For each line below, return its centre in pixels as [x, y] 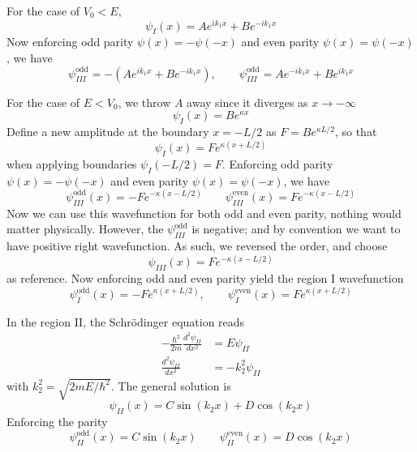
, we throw [144, 102]
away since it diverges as [247, 102]
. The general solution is [171, 385]
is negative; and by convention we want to [296, 229]
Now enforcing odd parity [70, 42]
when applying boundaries [72, 163]
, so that [356, 132]
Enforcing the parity [57, 422]
